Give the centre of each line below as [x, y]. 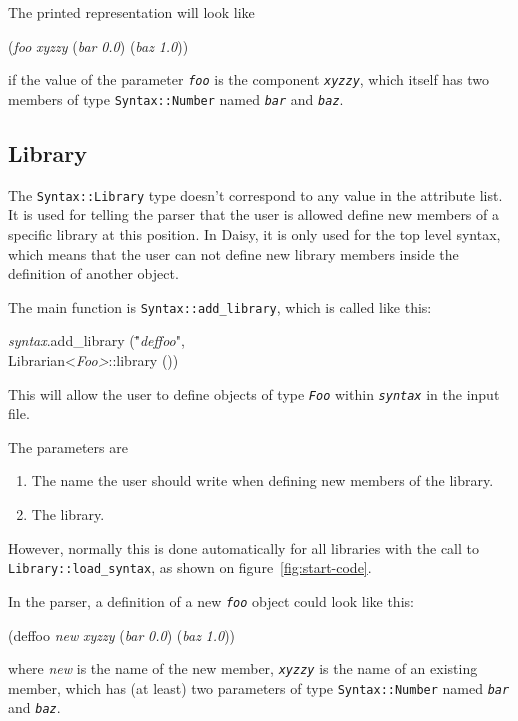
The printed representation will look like [131, 12]
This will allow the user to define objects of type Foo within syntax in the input [254, 393]
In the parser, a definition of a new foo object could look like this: [211, 600]
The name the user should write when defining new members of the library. [262, 480]
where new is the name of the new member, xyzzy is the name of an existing [243, 668]
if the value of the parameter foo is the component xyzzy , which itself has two [249, 79]
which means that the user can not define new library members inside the [233, 253]
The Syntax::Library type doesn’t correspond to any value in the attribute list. [255, 194]
